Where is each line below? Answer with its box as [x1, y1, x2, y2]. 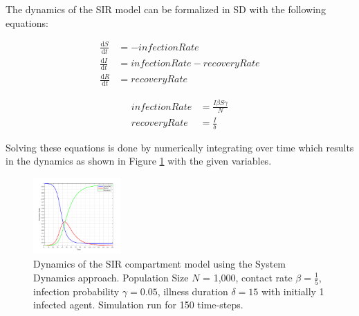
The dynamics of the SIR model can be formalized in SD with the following [6, 2, 326, 16]
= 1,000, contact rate [203, 270, 293, 284]
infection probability [33, 284, 120, 298]
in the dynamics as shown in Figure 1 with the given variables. [6, 154, 272, 168]
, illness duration [157, 284, 228, 298]
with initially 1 [261, 284, 324, 298]
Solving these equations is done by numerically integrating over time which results [6, 140, 354, 154]
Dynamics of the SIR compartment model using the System [33, 256, 286, 270]
